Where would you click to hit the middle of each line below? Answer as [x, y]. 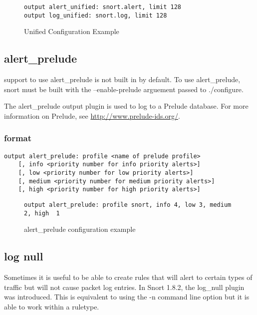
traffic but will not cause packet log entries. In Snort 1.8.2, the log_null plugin [124, 287]
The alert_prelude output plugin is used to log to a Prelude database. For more [126, 106]
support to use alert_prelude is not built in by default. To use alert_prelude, [122, 79]
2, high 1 [42, 213]
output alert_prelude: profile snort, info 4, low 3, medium [128, 205]
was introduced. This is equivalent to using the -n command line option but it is [127, 297]
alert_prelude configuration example [80, 229]
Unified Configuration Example [72, 31]
